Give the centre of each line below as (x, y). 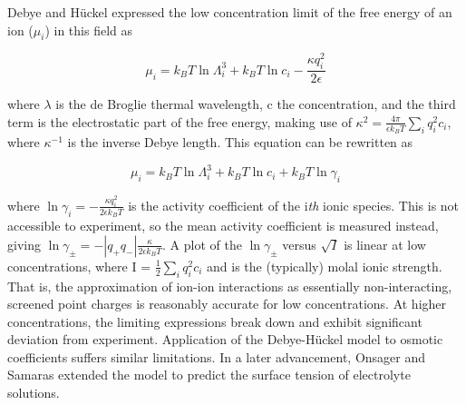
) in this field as (89, 30)
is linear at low (385, 244)
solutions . (34, 393)
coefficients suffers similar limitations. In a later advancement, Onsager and (217, 356)
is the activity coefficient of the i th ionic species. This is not (294, 205)
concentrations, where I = (79, 266)
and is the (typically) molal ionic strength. (325, 266)
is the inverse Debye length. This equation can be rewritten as (240, 142)
